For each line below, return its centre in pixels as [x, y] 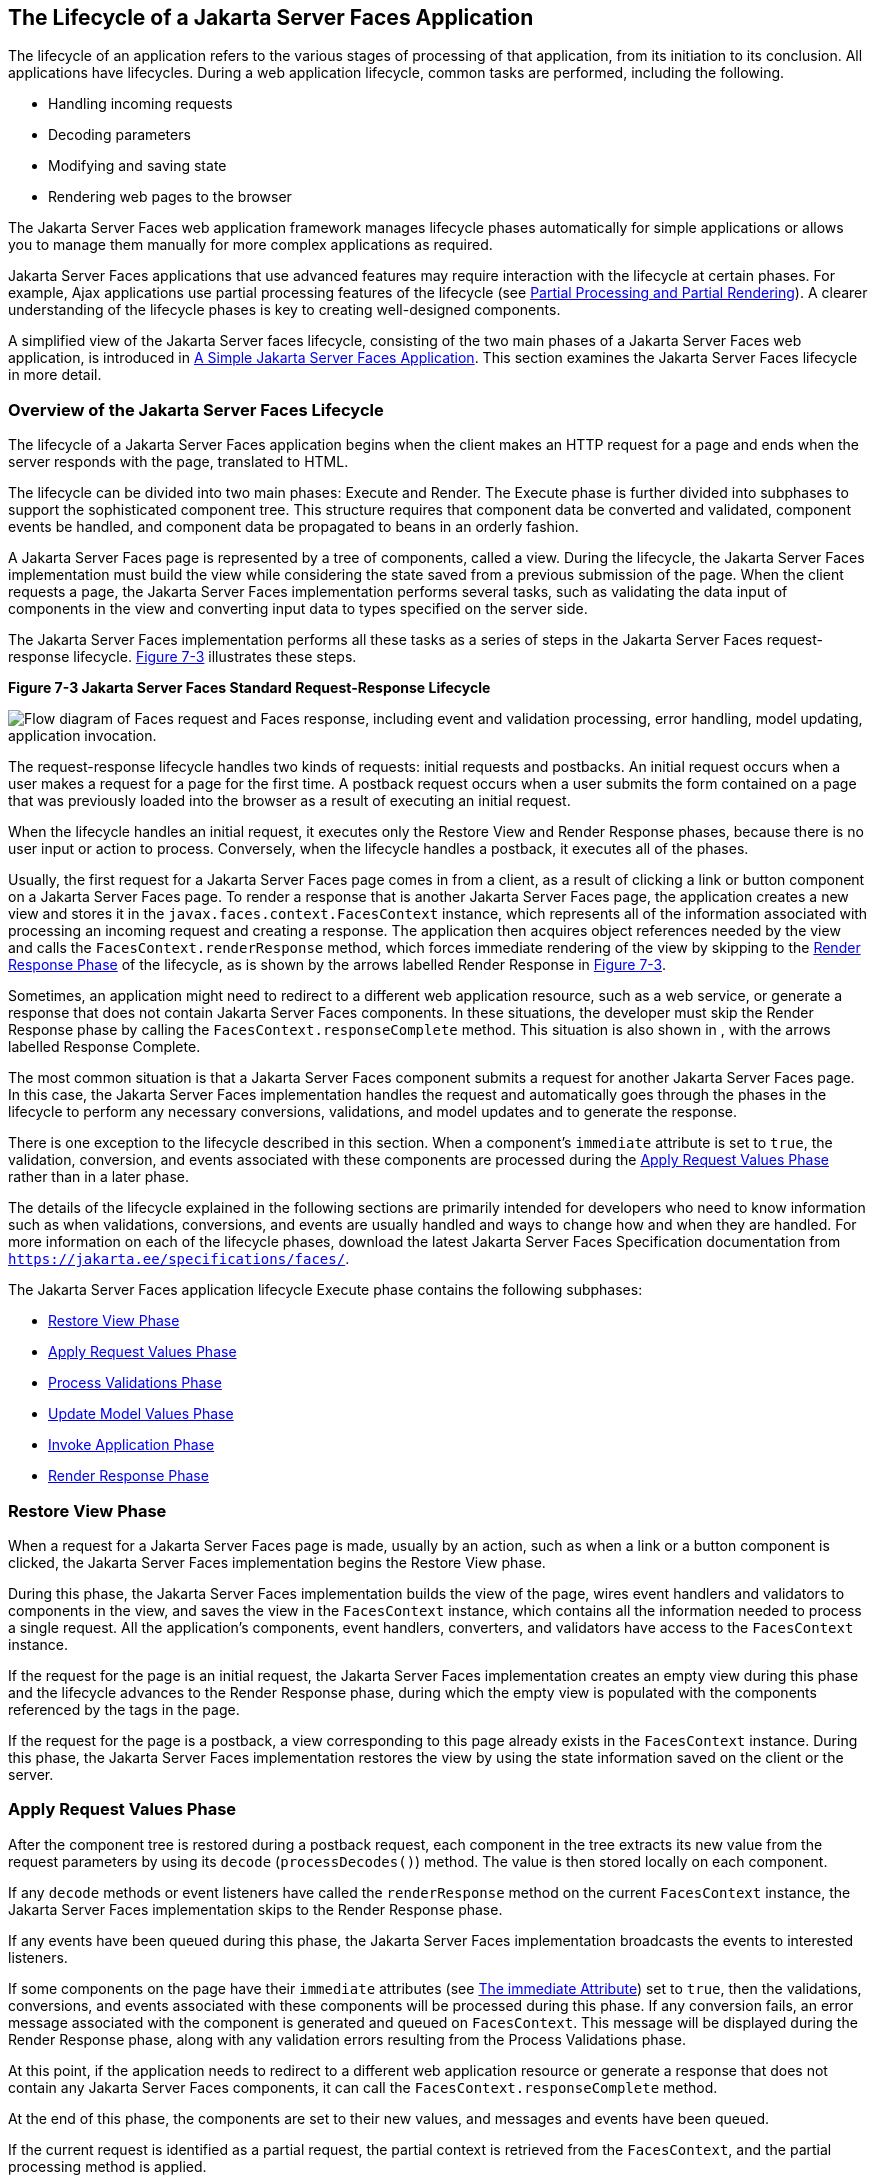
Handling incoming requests [140, 104]
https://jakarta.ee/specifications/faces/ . [179, 1259]
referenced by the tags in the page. [124, 1709]
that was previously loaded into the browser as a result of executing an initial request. [289, 801]
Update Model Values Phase [141, 1414]
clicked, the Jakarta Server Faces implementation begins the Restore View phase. [277, 1562]
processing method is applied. [107, 2166]
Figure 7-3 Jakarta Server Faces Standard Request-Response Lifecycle [249, 688]
